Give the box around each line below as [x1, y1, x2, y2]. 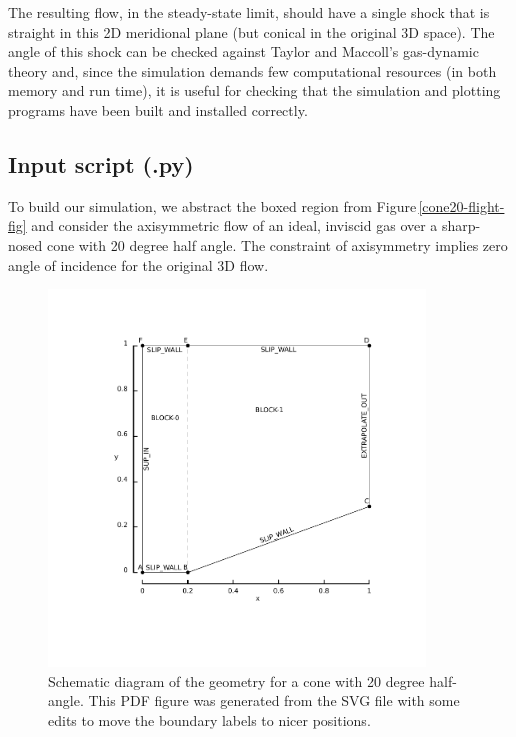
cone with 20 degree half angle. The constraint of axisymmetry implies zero [46, 234, 508, 255]
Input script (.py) [8, 148, 194, 179]
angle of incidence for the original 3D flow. [8, 254, 269, 275]
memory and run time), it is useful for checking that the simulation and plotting [8, 80, 501, 101]
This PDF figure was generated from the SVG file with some [88, 690, 460, 711]
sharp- [442, 215, 481, 236]
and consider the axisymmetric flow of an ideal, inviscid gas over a [31, 215, 438, 236]
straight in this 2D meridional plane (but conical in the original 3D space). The [8, 21, 495, 42]
